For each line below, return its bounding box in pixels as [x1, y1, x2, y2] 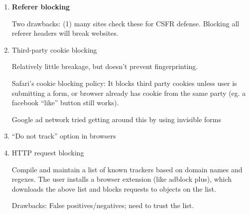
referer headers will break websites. [11, 28, 119, 38]
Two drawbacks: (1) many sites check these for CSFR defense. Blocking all [11, 18, 240, 28]
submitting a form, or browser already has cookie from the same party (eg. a [11, 87, 246, 98]
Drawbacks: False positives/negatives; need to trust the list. [11, 200, 194, 211]
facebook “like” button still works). [11, 97, 119, 108]
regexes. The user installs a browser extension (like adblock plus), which [11, 174, 232, 184]
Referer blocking [11, 1, 70, 11]
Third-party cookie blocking [11, 44, 97, 55]
